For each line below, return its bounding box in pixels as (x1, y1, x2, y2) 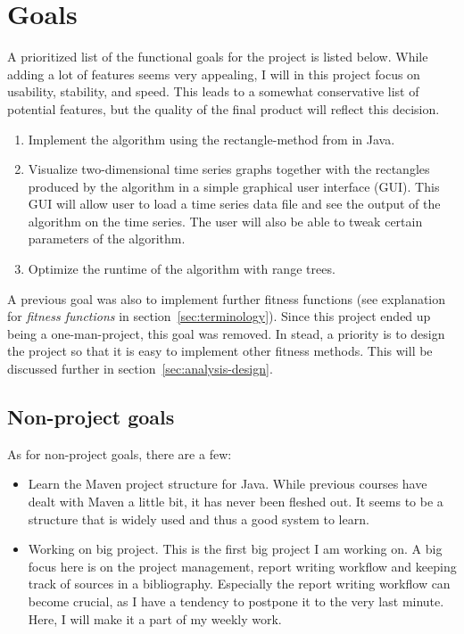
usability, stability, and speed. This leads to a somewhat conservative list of (7, 82, 419, 101)
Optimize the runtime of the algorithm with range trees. (28, 259, 336, 278)
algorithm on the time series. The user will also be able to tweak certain (28, 211, 423, 230)
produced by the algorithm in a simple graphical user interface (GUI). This (28, 177, 440, 195)
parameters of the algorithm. (28, 229, 186, 248)
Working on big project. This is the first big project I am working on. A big (28, 539, 443, 558)
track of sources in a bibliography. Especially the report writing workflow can (28, 574, 451, 593)
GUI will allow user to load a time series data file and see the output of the (28, 194, 441, 213)
